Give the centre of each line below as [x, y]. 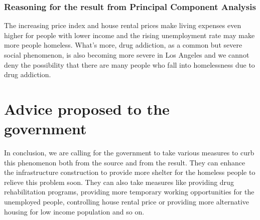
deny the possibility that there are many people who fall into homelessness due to [129, 64]
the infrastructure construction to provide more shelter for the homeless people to [130, 172]
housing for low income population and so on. [74, 211]
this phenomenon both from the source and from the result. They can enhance [125, 162]
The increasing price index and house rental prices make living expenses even [123, 25]
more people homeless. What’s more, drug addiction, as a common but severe [123, 45]
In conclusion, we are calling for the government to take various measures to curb [129, 153]
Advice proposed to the [87, 108]
